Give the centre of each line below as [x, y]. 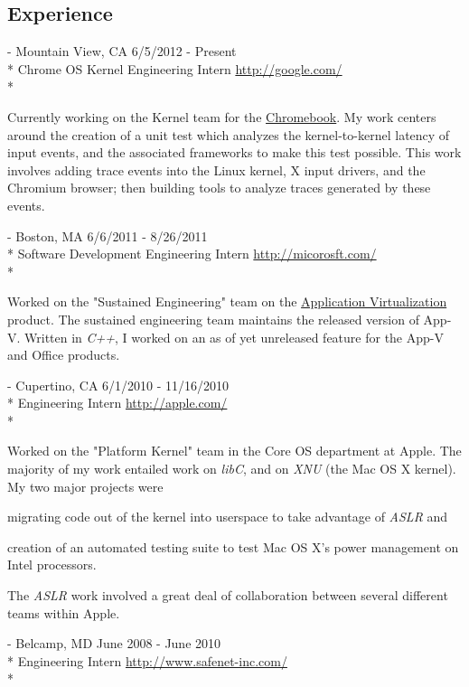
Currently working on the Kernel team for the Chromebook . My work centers [222, 116]
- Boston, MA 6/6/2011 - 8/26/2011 [108, 235]
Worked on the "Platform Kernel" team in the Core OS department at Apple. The [234, 451]
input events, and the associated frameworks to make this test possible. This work [234, 152]
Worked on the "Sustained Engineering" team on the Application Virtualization [227, 301]
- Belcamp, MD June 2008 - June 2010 [114, 643]
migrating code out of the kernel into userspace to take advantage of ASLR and [228, 517]
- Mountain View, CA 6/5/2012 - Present [122, 51]
